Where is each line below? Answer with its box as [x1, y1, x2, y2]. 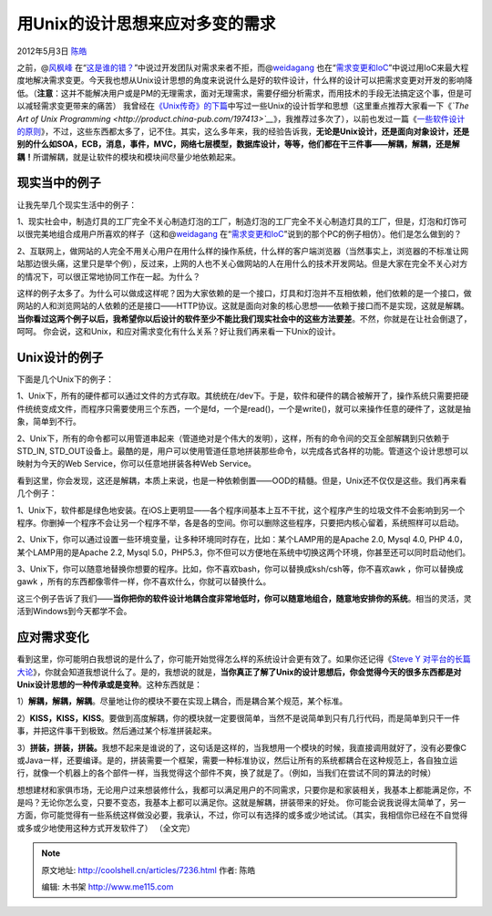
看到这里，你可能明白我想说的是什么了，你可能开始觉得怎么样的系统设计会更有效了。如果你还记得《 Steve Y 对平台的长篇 [16, 654, 471, 664]
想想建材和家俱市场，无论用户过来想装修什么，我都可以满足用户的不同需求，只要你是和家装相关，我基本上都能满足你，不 [16, 784, 472, 795]
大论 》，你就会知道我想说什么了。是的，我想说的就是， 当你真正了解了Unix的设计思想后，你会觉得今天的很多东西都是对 [16, 666, 462, 677]
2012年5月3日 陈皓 [16, 46, 87, 57]
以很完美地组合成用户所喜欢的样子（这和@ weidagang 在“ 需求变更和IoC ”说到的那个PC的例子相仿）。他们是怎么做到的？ [16, 229, 462, 240]
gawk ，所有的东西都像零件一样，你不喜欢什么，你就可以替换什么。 [16, 576, 272, 587]
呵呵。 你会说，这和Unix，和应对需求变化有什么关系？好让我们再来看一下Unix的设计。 [16, 326, 341, 337]
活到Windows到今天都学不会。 [16, 606, 132, 617]
